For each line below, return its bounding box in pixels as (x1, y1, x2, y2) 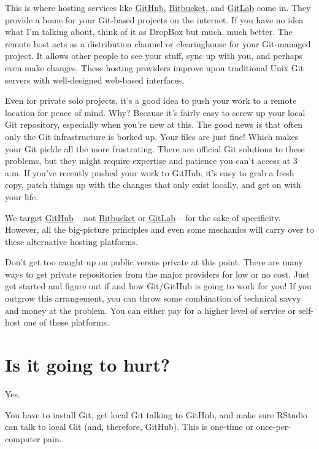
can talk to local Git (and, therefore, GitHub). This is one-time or (5, 420, 253, 433)
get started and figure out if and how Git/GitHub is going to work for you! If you (5, 279, 312, 292)
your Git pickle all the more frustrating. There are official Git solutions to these (5, 142, 305, 155)
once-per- (256, 420, 291, 433)
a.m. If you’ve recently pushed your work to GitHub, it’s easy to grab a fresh (5, 166, 294, 179)
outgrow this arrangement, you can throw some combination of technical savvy (5, 292, 301, 305)
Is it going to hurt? (5, 352, 170, 377)
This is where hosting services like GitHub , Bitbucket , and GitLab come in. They (5, 1, 311, 14)
